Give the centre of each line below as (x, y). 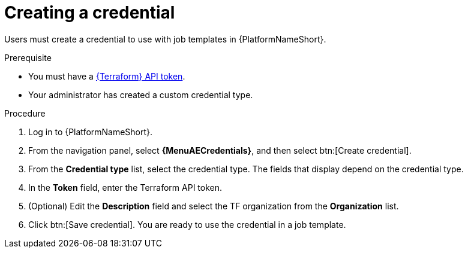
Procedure (25, 113)
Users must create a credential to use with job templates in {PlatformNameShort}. (165, 39)
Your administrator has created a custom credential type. (141, 95)
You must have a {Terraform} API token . (107, 76)
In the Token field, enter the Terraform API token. (125, 187)
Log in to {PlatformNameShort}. (91, 132)
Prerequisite (28, 57)
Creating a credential (90, 13)
